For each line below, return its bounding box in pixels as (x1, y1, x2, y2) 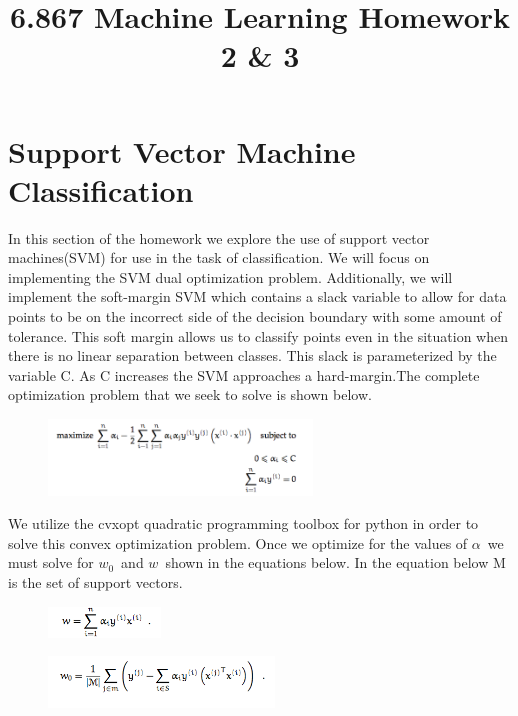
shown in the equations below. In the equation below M (165, 552, 506, 573)
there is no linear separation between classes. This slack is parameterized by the (8, 345, 497, 366)
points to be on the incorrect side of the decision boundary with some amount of (8, 306, 502, 327)
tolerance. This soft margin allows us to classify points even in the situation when (8, 325, 509, 346)
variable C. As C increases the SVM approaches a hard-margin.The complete (8, 364, 480, 385)
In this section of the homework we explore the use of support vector (8, 227, 430, 248)
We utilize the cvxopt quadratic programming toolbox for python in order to (8, 513, 479, 534)
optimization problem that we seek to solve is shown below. (8, 384, 372, 405)
